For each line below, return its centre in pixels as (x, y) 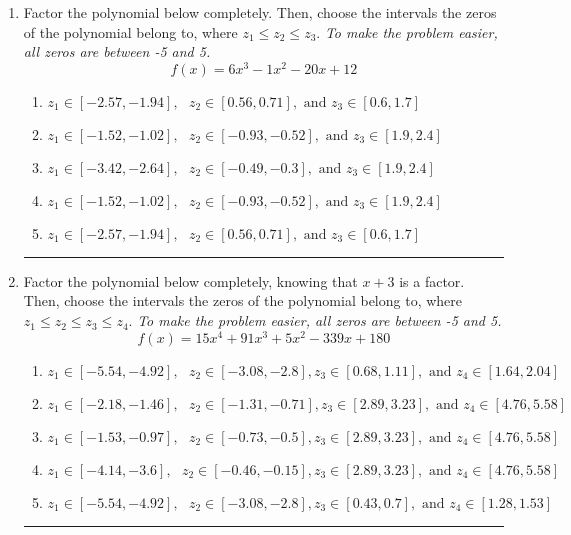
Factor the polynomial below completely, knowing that (190, 280)
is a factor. (432, 280)
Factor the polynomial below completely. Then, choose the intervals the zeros (260, 12)
